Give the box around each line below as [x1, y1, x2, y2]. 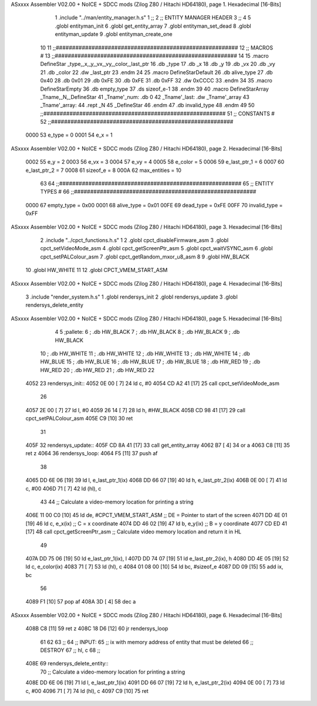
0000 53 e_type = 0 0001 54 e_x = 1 [25, 131, 113, 138]
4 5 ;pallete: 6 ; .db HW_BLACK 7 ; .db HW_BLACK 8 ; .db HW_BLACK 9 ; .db [55, 329, 240, 336]
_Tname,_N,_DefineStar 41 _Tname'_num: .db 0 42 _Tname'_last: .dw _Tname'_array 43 [40, 93, 249, 100]
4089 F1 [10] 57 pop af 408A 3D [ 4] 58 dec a [25, 598, 136, 605]
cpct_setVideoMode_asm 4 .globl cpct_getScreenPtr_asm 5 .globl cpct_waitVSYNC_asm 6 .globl [40, 245, 273, 252]
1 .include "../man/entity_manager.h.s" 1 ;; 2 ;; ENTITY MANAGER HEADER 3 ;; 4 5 [55, 14, 251, 21]
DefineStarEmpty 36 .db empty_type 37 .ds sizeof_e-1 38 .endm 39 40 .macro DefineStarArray [40, 85, 269, 92]
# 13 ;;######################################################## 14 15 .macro [40, 52, 269, 59]
